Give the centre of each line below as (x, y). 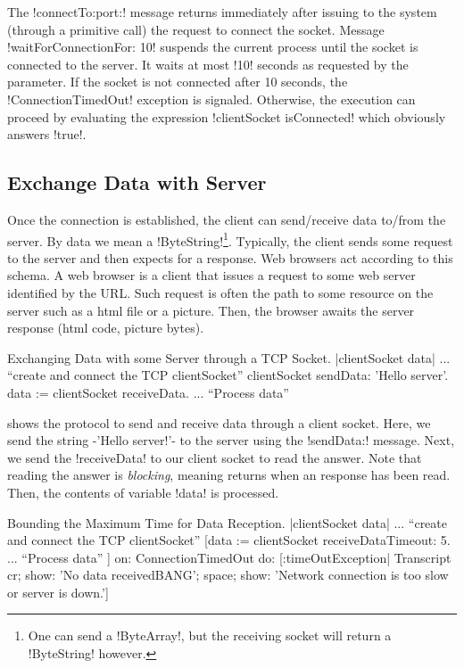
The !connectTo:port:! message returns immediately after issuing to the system (222, 12)
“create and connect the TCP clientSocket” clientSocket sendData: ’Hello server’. (228, 375)
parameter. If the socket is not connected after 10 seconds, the (178, 82)
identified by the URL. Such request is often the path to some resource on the (220, 292)
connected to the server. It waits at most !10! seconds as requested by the (208, 64)
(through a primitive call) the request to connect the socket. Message (196, 29)
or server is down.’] (58, 592)
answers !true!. (47, 134)
